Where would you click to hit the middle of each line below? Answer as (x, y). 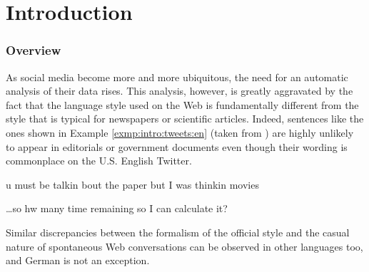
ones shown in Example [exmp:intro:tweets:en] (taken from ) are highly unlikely (180, 132)
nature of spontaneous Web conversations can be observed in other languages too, (184, 246)
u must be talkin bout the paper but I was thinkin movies (132, 184)
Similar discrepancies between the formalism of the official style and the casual (178, 232)
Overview (34, 50)
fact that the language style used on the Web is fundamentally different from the (182, 104)
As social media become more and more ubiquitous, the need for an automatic (177, 77)
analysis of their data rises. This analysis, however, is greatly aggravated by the (180, 91)
